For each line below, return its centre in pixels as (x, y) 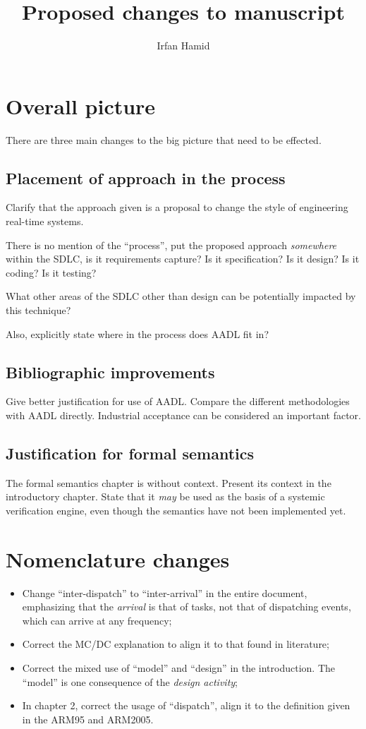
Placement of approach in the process (146, 177)
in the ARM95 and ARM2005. (88, 719)
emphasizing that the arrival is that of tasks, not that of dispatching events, (187, 607)
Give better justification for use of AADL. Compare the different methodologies (178, 401)
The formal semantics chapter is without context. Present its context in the (169, 482)
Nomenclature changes (118, 559)
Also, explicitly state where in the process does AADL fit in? (137, 333)
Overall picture (81, 106)
